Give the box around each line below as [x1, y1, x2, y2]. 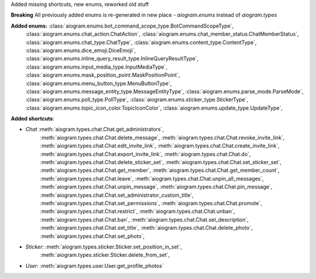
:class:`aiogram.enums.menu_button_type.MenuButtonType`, [25, 80, 172, 87]
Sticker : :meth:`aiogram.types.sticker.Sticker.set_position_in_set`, [25, 243, 183, 250]
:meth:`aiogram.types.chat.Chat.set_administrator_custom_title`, [40, 191, 194, 199]
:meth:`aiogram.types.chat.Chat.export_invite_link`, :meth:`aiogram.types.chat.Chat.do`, [40, 150, 251, 158]
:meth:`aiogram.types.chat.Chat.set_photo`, [40, 232, 145, 240]
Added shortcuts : [11, 115, 55, 123]
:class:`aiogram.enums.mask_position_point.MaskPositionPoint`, [25, 72, 180, 79]
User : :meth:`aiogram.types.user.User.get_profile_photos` [25, 262, 164, 269]
